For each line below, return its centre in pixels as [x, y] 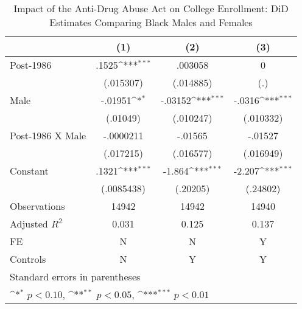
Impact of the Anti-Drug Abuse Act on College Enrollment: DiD [151, 8]
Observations [37, 206]
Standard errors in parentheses [75, 276]
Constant [29, 171]
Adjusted [29, 224]
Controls [28, 259]
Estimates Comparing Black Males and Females [151, 22]
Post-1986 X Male [48, 135]
